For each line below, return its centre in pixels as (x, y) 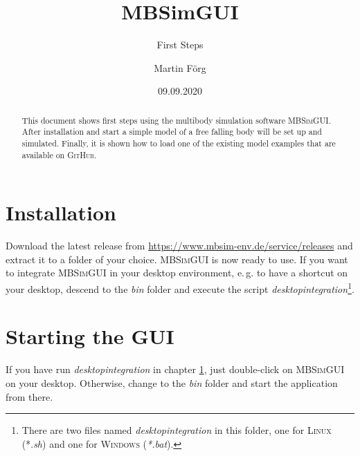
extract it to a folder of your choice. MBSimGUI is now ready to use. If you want (177, 259)
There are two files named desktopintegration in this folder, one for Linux (177, 430)
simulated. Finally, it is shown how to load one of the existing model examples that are (179, 143)
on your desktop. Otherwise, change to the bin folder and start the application (172, 383)
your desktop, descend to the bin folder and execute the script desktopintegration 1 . (180, 288)
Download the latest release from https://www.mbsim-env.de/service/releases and (179, 246)
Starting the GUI (90, 336)
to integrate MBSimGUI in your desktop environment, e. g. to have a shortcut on (177, 273)
